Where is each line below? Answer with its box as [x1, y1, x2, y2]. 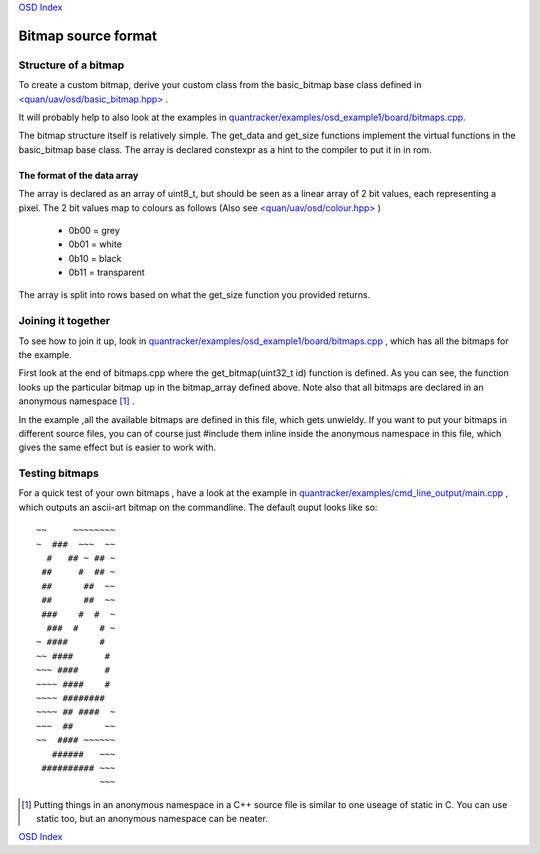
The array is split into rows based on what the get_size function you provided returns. [18, 289, 371, 301]
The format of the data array [18, 169, 139, 181]
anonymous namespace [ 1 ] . [18, 395, 135, 407]
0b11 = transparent [68, 266, 145, 279]
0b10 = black [68, 252, 122, 264]
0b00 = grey [68, 224, 120, 236]
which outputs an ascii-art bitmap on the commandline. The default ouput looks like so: [18, 501, 378, 513]
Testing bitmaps [18, 466, 100, 480]
